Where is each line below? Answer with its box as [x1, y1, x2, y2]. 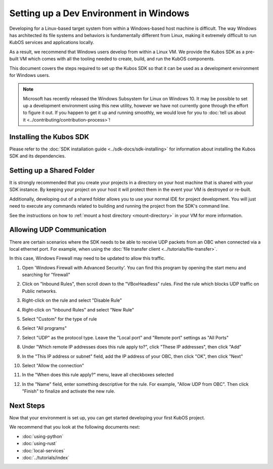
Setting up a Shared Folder [9, 166, 95, 175]
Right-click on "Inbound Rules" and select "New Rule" [22, 306, 134, 312]
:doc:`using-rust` [22, 441, 57, 447]
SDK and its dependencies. [9, 153, 66, 159]
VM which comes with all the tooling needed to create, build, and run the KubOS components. [19, 56, 215, 62]
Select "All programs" [22, 325, 67, 331]
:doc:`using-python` [22, 433, 64, 439]
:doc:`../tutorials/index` [22, 455, 70, 461]
